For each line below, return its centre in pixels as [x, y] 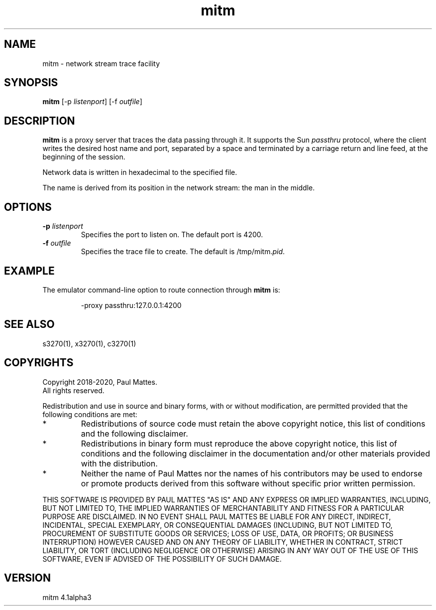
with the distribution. [119, 463]
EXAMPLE [29, 271]
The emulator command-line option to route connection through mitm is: [161, 290]
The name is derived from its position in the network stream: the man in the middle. [179, 188]
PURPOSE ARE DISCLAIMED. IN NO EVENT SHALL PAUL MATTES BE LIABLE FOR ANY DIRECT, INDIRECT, [217, 516]
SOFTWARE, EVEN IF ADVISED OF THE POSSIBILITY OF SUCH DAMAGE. [162, 559]
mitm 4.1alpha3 [67, 597]
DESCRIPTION [40, 121]
